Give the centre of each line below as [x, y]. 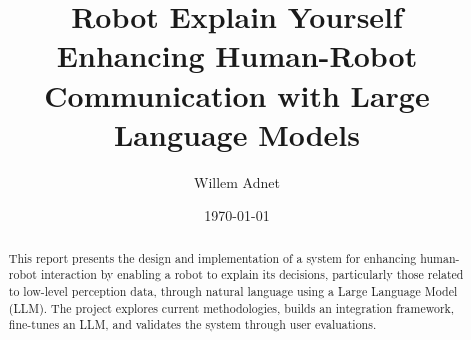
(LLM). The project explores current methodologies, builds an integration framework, [231, 307]
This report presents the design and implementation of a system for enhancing [212, 257]
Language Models [236, 133]
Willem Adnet [237, 181]
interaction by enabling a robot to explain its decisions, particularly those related [252, 274]
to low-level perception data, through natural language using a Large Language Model [233, 290]
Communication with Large [237, 94]
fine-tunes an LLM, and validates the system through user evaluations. [192, 324]
